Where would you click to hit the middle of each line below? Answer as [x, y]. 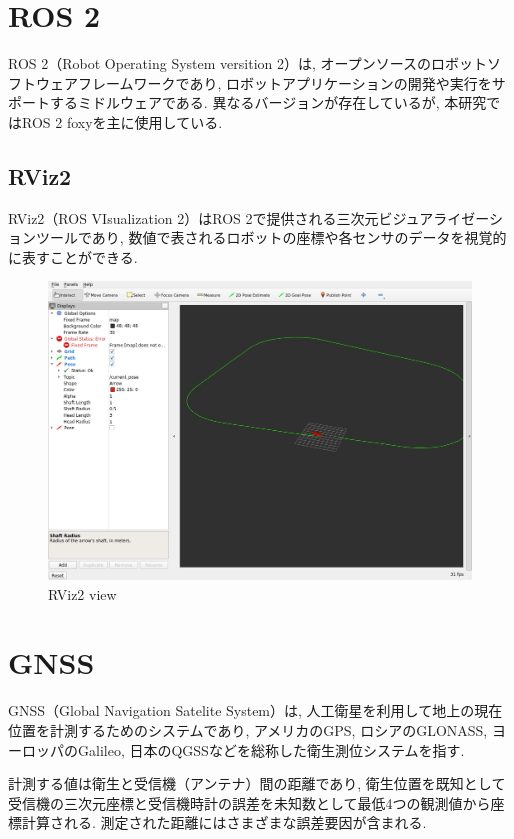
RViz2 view [82, 593]
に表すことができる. [73, 256]
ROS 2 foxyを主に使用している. [122, 121]
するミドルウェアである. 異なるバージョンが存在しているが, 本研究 [268, 102]
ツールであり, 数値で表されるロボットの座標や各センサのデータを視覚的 [271, 237]
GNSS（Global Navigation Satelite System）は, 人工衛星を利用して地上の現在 [255, 710]
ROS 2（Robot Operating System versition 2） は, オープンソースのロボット [247, 63]
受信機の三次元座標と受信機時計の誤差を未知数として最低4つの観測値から [249, 802]
